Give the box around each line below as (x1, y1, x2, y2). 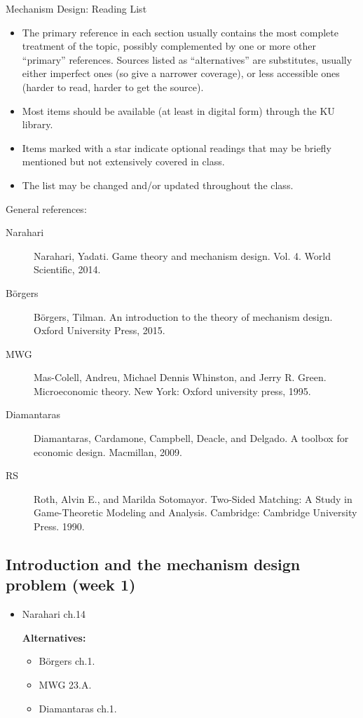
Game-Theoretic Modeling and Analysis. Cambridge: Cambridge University (34, 505, 357, 520)
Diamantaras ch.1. (39, 700, 117, 715)
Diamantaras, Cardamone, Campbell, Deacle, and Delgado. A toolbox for (34, 431, 349, 446)
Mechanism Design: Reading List (6, 1, 147, 15)
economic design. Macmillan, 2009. (34, 444, 183, 459)
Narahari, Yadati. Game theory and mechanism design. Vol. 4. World (34, 248, 331, 263)
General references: (6, 201, 87, 216)
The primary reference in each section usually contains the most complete (22, 25, 338, 39)
